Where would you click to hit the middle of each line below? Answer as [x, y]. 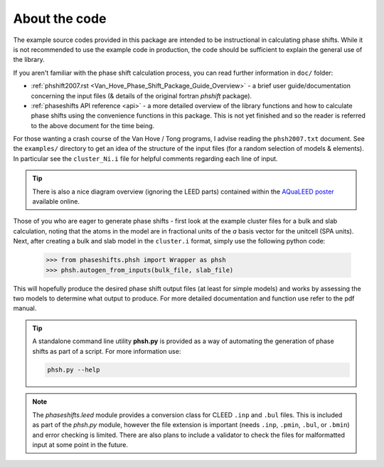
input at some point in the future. [80, 445]
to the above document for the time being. [93, 125]
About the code [60, 19]
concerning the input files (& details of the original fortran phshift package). [142, 95]
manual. [25, 308]
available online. [56, 201]
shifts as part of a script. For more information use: [107, 351]
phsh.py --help [74, 370]
